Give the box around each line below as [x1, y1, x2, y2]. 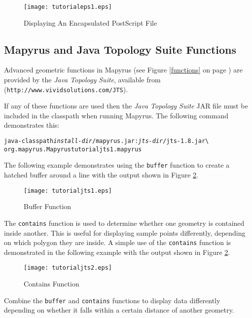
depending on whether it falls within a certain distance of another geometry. [4, 305, 234, 315]
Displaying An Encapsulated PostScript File [24, 17, 157, 28]
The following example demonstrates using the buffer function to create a [4, 160, 230, 170]
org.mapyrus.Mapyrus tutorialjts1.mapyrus [4, 145, 142, 153]
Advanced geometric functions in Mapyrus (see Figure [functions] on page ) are [4, 65, 243, 75]
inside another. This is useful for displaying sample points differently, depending [4, 227, 246, 238]
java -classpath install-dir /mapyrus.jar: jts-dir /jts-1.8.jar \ [4, 138, 209, 145]
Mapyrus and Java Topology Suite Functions [4, 41, 237, 57]
